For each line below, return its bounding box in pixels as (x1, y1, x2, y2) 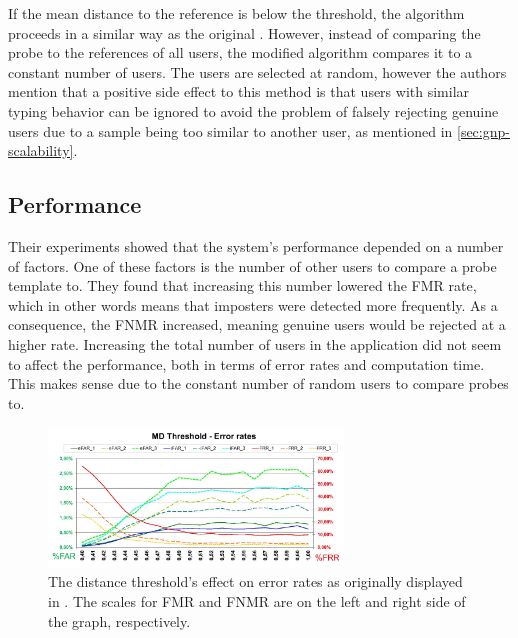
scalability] (8, 140, 74, 161)
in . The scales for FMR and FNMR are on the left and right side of (48, 591, 466, 612)
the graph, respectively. (48, 610, 191, 631)
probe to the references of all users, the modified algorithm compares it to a (8, 42, 473, 63)
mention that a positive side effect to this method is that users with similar (8, 81, 470, 102)
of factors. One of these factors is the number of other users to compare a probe (8, 255, 497, 276)
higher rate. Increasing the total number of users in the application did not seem (8, 333, 502, 354)
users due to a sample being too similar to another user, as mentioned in (8, 120, 453, 141)
